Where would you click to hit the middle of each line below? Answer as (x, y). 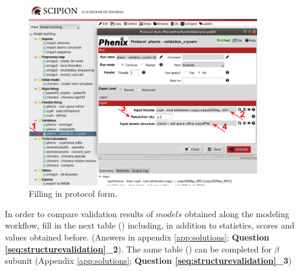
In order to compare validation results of (79, 213)
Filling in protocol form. (73, 194)
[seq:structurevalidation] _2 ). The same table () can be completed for (138, 249)
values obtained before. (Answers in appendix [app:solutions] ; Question (137, 237)
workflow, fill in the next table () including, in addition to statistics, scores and (150, 225)
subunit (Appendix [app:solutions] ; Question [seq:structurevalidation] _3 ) (148, 261)
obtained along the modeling (237, 213)
